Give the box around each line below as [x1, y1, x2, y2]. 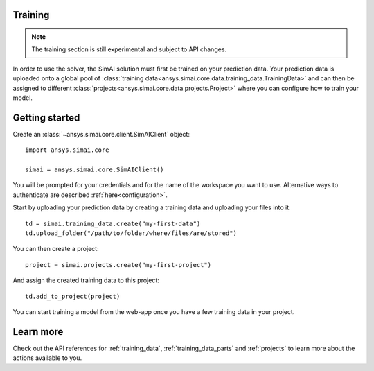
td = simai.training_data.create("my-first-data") [25, 219, 201, 227]
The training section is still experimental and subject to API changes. [31, 45, 227, 53]
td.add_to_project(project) [25, 292, 121, 300]
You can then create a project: [12, 245, 100, 253]
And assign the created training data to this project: [12, 276, 159, 284]
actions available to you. [12, 354, 82, 362]
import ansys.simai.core [25, 146, 109, 154]
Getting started [12, 112, 80, 123]
